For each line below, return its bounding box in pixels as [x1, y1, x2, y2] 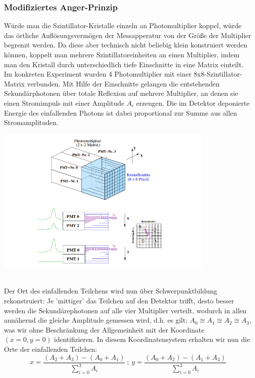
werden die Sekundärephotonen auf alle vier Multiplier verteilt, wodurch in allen [4, 305, 247, 315]
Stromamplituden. [4, 117, 59, 127]
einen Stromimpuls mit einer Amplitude [4, 97, 125, 108]
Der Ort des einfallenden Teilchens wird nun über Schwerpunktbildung [4, 286, 218, 296]
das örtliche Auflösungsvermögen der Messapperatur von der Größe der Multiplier [4, 30, 251, 40]
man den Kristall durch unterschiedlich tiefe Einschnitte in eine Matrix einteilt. [4, 59, 244, 69]
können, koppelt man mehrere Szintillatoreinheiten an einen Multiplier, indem [4, 49, 240, 59]
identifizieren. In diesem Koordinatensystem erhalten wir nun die [54, 334, 250, 344]
